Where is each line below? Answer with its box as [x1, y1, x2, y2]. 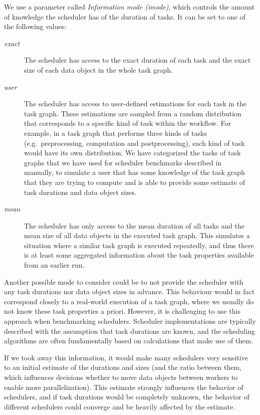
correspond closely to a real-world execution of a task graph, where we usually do [4, 296, 254, 306]
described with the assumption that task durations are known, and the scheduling [4, 325, 255, 336]
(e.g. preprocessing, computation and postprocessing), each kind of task [24, 137, 245, 148]
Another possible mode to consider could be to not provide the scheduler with [4, 276, 243, 287]
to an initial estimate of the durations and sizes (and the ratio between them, [4, 362, 242, 372]
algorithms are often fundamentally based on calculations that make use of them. [4, 335, 253, 346]
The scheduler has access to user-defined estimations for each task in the [24, 98, 246, 109]
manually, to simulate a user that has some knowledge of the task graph [24, 167, 245, 177]
